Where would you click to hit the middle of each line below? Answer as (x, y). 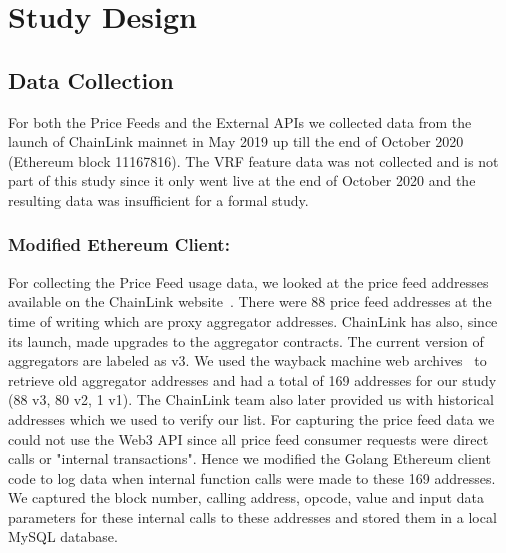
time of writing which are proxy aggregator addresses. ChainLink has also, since (253, 320)
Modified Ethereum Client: (119, 244)
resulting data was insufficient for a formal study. (158, 199)
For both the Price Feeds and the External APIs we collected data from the (240, 121)
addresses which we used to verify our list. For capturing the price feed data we (251, 418)
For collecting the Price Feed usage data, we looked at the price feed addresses (248, 281)
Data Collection (91, 79)
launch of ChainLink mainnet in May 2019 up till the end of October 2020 (236, 141)
